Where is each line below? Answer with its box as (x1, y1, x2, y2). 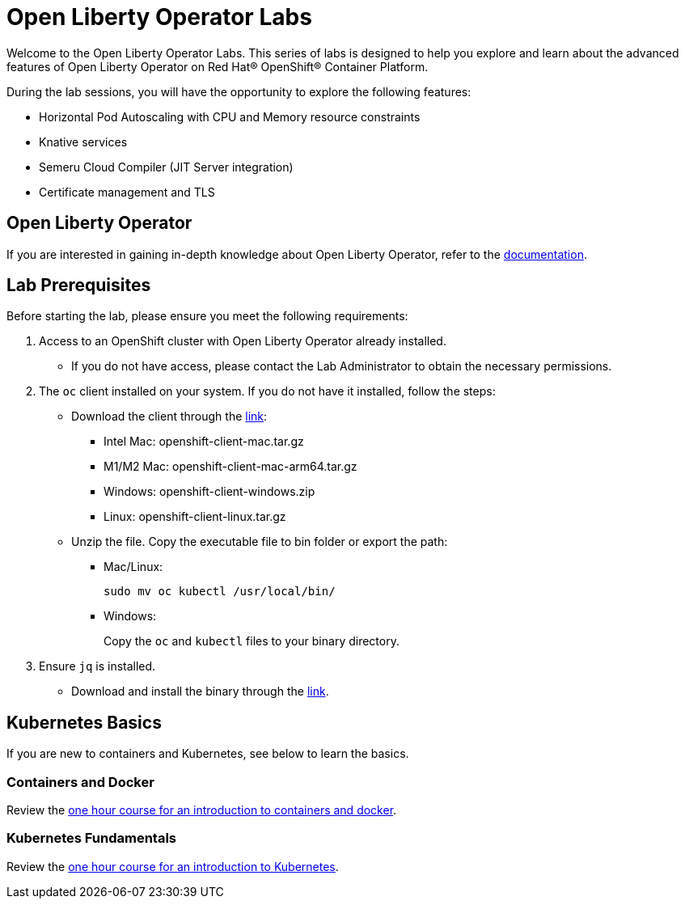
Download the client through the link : (71, 409, 268, 424)
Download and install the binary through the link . (71, 684, 329, 699)
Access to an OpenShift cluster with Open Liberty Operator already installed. (39, 334, 446, 349)
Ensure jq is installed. (39, 659, 156, 674)
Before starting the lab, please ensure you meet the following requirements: (6, 309, 408, 324)
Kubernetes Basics (6, 712, 162, 733)
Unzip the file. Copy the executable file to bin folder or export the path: (71, 535, 448, 549)
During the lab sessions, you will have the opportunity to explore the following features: (6, 84, 471, 99)
